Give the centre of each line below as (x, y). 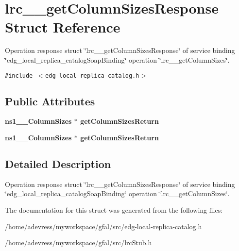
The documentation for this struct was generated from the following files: (114, 209)
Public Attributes (50, 101)
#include (19, 75)
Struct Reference (63, 27)
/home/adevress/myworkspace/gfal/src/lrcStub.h (78, 243)
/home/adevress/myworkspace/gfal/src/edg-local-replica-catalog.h (103, 226)
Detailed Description (58, 163)
